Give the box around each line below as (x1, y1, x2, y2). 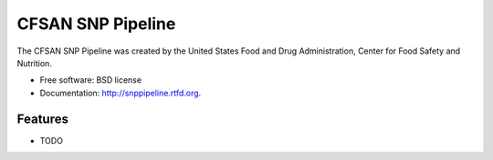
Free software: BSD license (39, 75, 142, 85)
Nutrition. (16, 57, 52, 68)
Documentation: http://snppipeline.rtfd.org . (39, 87, 202, 98)
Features (16, 111, 68, 126)
